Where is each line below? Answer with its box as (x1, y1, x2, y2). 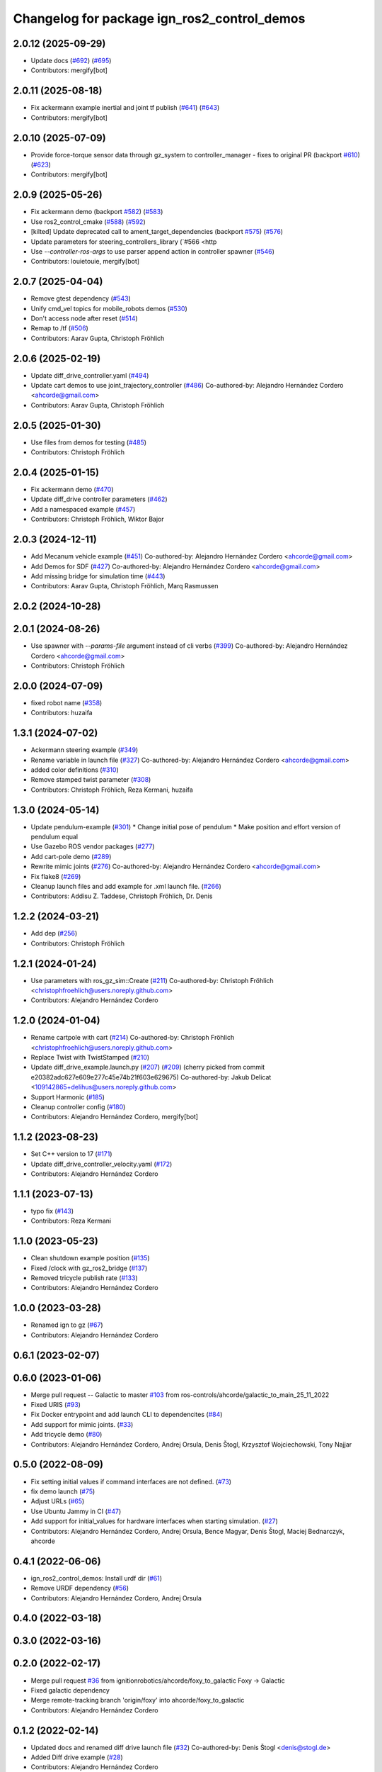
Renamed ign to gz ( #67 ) (30, 1320, 103, 1329)
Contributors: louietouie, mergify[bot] (30, 257, 140, 266)
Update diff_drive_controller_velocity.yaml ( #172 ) (30, 1160, 173, 1168)
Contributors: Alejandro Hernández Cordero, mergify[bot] (30, 1113, 198, 1121)
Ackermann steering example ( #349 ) (30, 746, 139, 754)
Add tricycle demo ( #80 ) (30, 1430, 103, 1439)
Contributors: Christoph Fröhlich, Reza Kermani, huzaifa (30, 785, 194, 794)
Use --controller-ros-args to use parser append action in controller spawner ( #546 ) (30, 247, 275, 255)
